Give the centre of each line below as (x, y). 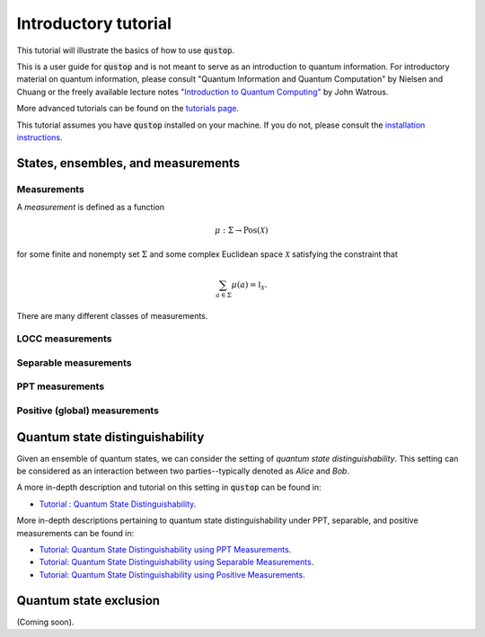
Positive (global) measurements (88, 411)
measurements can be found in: (75, 533)
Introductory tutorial (94, 23)
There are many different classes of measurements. (112, 315)
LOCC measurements (64, 339)
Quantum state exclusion (88, 601)
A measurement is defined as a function (91, 208)
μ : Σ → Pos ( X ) (241, 230)
